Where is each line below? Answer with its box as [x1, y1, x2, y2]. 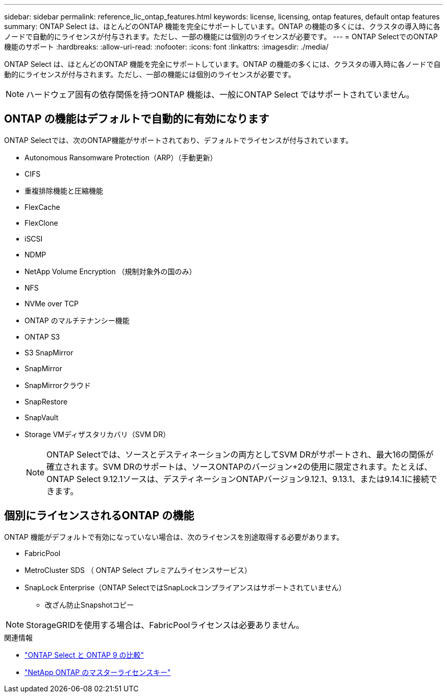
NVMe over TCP [24, 299, 79, 308]
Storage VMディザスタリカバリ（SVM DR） [24, 429, 170, 439]
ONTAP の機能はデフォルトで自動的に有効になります [4, 112, 269, 126]
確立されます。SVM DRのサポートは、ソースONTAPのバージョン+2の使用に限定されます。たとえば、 [46, 461, 433, 472]
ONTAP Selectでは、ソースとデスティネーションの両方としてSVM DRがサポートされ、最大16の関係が [46, 449, 434, 460]
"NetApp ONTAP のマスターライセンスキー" [24, 667, 171, 677]
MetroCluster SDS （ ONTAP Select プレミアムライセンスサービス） [24, 565, 252, 574]
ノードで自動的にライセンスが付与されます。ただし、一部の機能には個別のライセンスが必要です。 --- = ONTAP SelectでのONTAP [4, 32, 438, 41]
